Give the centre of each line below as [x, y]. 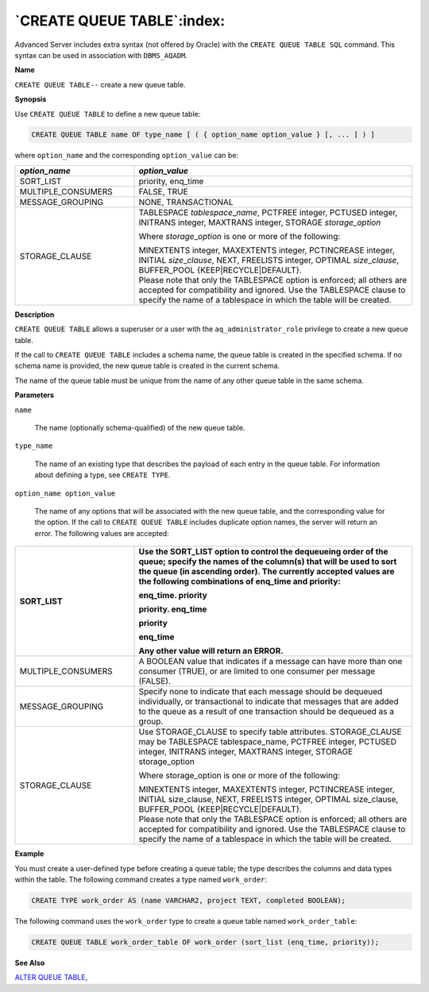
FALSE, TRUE [163, 191]
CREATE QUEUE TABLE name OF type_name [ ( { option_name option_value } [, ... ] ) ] [203, 135]
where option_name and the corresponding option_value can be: [126, 156]
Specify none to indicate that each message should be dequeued [261, 692]
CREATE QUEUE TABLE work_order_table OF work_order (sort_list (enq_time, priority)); [205, 942]
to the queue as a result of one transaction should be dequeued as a [267, 712]
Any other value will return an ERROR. [211, 651]
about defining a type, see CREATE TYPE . [102, 475]
